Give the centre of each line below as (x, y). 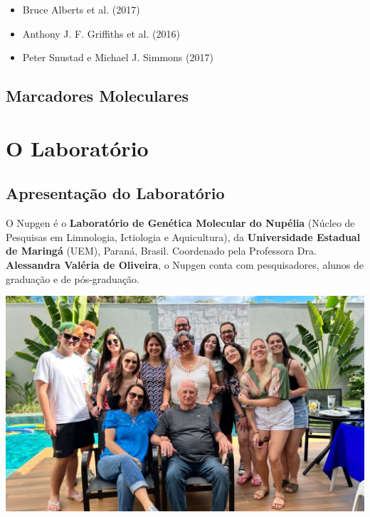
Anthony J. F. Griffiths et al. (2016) (101, 33)
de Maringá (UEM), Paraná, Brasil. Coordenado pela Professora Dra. (161, 251)
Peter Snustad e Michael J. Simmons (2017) (118, 57)
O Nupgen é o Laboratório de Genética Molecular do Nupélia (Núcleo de (180, 223)
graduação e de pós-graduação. (73, 278)
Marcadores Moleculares (97, 96)
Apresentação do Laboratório (115, 193)
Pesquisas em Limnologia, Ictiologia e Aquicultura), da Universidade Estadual (183, 236)
